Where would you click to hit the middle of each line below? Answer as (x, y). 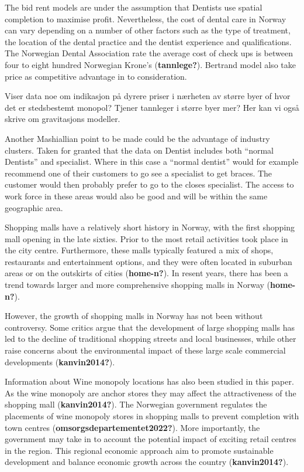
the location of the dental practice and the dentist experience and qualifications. (148, 41)
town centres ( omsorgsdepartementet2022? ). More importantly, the (132, 427)
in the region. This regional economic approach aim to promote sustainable (139, 450)
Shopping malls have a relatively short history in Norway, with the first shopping (150, 227)
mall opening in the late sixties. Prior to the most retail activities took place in (146, 238)
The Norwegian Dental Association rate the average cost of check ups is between (149, 53)
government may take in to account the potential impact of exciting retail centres (151, 439)
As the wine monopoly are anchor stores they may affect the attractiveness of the (151, 393)
